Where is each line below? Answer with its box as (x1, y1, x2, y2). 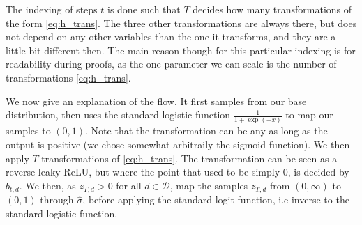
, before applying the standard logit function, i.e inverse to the (82, 192, 349, 207)
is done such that (107, 2, 181, 16)
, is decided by (287, 164, 349, 179)
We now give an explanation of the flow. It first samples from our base (6, 93, 307, 108)
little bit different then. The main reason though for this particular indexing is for (6, 42, 356, 57)
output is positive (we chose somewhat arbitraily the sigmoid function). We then (6, 137, 350, 152)
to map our (285, 107, 333, 122)
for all (116, 178, 142, 192)
